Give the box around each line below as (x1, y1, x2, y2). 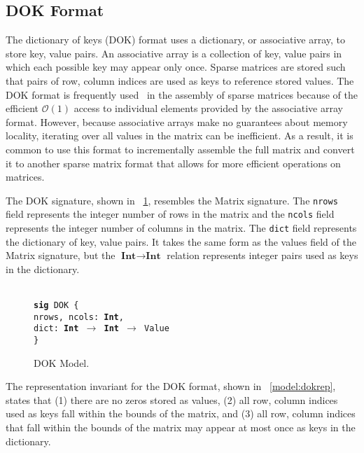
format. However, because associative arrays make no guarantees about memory (6, 114, 348, 129)
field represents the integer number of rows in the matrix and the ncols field (6, 207, 335, 221)
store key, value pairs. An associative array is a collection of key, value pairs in (6, 46, 342, 60)
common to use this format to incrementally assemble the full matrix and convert (6, 141, 355, 156)
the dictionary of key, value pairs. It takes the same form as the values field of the (6, 234, 356, 249)
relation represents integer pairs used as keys (167, 248, 358, 263)
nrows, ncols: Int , (34, 312, 124, 322)
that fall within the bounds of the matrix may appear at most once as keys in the (6, 420, 356, 435)
